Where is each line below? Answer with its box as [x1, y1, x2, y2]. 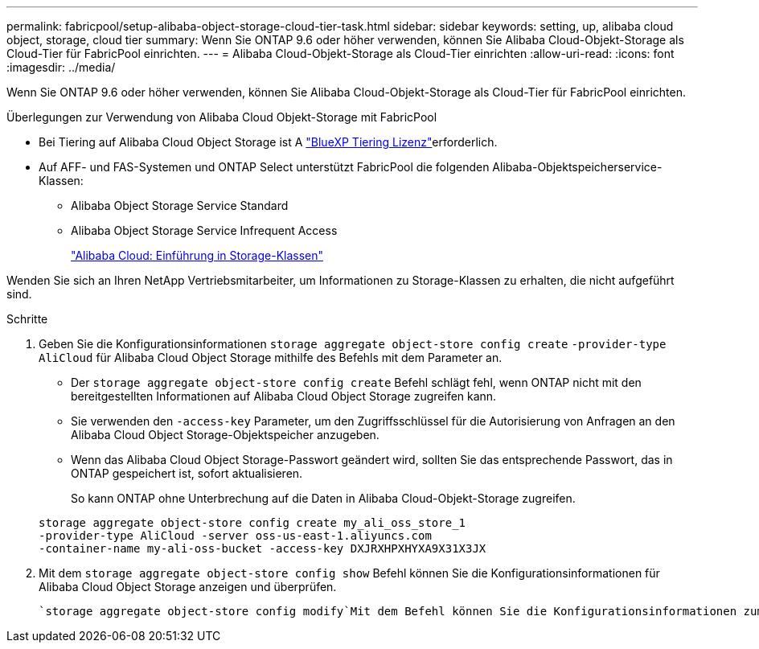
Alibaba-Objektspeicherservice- [492, 160, 663, 174]
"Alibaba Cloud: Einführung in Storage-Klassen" [71, 249, 324, 262]
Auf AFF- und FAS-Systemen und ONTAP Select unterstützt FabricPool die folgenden [39, 160, 490, 174]
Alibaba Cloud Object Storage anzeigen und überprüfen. [39, 580, 337, 594]
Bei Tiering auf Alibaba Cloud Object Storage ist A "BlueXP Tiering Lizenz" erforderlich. [39, 135, 498, 149]
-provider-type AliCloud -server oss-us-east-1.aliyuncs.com [39, 529, 432, 542]
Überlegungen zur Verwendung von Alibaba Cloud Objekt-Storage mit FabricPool [6, 110, 437, 124]
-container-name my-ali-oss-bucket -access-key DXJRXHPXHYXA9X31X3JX [39, 542, 486, 555]
